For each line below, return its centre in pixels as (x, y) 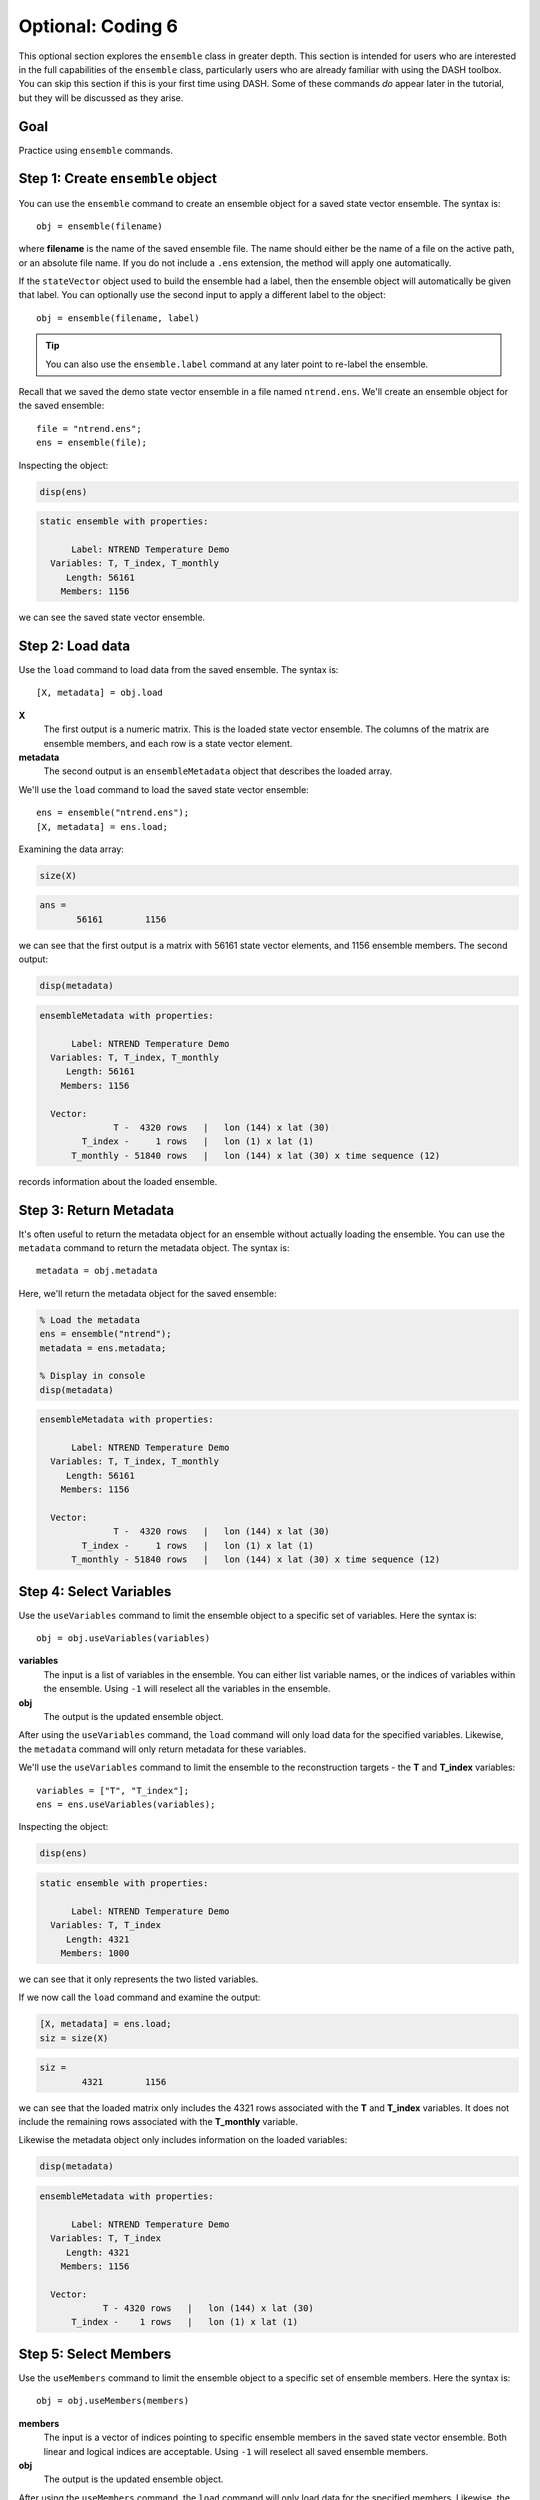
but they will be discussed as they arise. (101, 97)
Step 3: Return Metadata (96, 1210)
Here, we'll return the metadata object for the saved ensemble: (147, 1293)
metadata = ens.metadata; (103, 1348)
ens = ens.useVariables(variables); (126, 1804)
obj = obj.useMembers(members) (113, 2401)
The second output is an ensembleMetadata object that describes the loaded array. (218, 771)
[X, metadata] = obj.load (100, 693)
